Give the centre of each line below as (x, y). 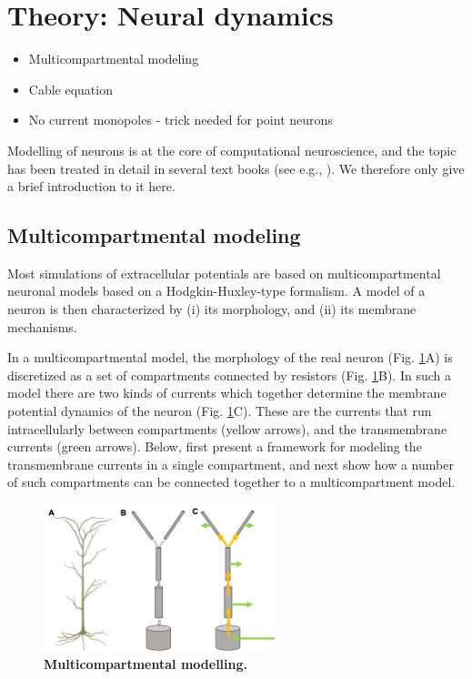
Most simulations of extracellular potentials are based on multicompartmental (224, 273)
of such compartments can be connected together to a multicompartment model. (231, 482)
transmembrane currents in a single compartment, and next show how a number (231, 464)
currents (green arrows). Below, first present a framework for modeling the (215, 446)
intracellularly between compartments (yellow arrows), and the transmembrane (227, 428)
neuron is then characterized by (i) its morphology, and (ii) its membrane (212, 309)
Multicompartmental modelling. (146, 663)
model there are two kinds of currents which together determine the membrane (227, 393)
